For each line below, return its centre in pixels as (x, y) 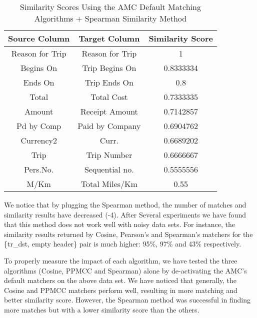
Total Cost (109, 97)
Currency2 (39, 140)
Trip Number (109, 155)
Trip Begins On (109, 68)
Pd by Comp (39, 126)
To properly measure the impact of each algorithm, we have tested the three (121, 260)
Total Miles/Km (109, 184)
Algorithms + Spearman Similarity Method (110, 18)
